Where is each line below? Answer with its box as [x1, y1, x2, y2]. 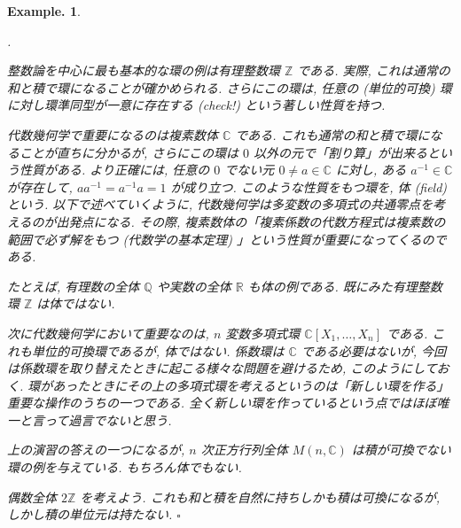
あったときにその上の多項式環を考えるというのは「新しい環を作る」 [52, 376, 449, 394]
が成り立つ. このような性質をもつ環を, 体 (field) [170, 177, 448, 196]
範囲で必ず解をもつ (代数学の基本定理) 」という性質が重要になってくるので [7, 229, 447, 248]
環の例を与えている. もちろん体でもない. [7, 458, 242, 477]
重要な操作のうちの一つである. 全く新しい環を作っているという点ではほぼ [7, 393, 437, 412]
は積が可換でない [351, 440, 451, 459]
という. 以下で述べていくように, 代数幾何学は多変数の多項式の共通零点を [7, 195, 434, 214]
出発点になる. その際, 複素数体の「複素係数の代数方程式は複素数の [56, 212, 446, 230]
